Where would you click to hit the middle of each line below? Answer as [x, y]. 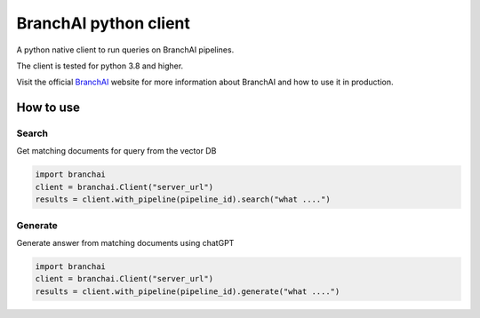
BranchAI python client [104, 23]
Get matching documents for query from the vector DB [116, 151]
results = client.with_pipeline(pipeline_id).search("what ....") [183, 199]
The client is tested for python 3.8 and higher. [100, 66]
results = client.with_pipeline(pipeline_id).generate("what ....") [188, 291]
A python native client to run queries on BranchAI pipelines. [125, 50]
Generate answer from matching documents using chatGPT [125, 242]
